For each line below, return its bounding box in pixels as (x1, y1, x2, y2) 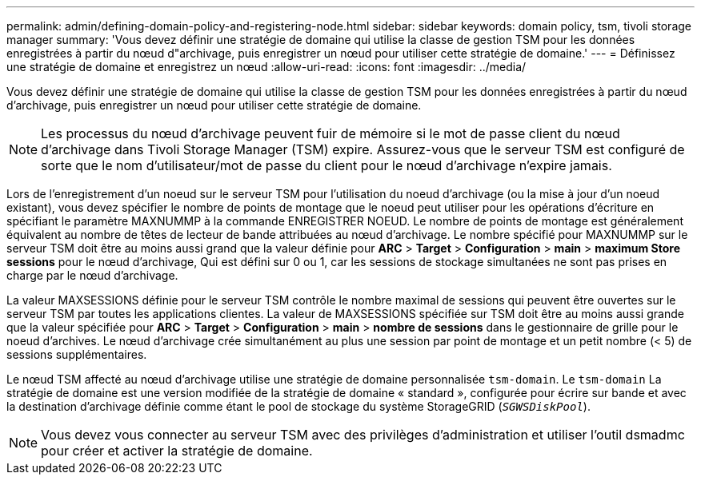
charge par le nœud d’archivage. (6, 268, 178, 282)
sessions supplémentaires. (6, 348, 147, 361)
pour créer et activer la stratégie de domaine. (41, 443, 313, 459)
